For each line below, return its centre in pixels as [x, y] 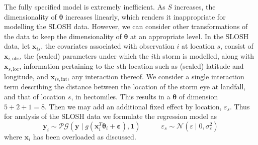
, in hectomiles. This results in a [121, 96]
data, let [17, 46]
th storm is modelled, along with [204, 55]
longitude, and [26, 76]
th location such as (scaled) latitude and [182, 66]
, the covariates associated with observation [108, 46]
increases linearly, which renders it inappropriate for [145, 16]
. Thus [240, 106]
